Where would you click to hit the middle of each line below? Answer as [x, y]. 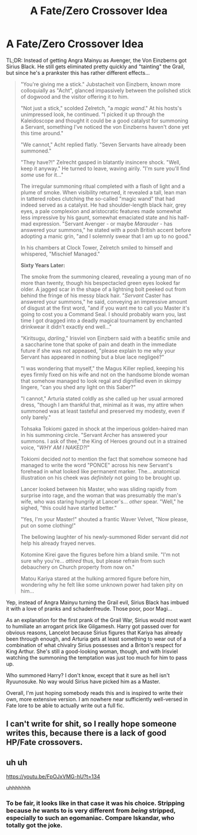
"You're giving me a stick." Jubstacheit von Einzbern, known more [101, 84]
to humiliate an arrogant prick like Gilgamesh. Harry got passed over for [93, 626]
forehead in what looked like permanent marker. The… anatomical [100, 471]
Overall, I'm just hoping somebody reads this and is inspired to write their [95, 692]
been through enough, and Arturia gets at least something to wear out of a [96, 639]
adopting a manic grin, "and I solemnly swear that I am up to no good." [106, 236]
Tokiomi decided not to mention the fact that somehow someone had [104, 459]
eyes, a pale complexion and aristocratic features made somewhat [101, 211]
